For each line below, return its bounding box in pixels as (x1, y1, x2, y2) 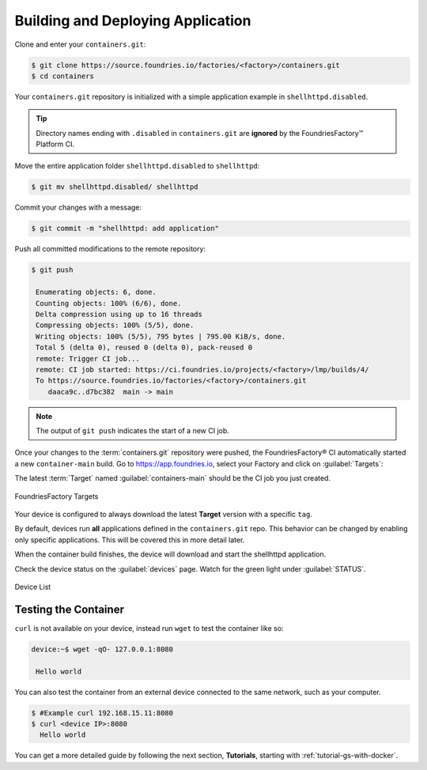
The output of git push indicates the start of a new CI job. (36, 426, 229, 436)
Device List (14, 582, 51, 591)
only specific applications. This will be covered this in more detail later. (14, 534, 245, 545)
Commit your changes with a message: (14, 202, 142, 213)
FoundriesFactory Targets (14, 491, 99, 501)
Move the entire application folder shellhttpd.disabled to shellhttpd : (14, 161, 260, 171)
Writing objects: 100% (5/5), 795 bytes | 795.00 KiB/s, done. (36, 332, 286, 341)
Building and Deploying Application (14, 12, 251, 29)
